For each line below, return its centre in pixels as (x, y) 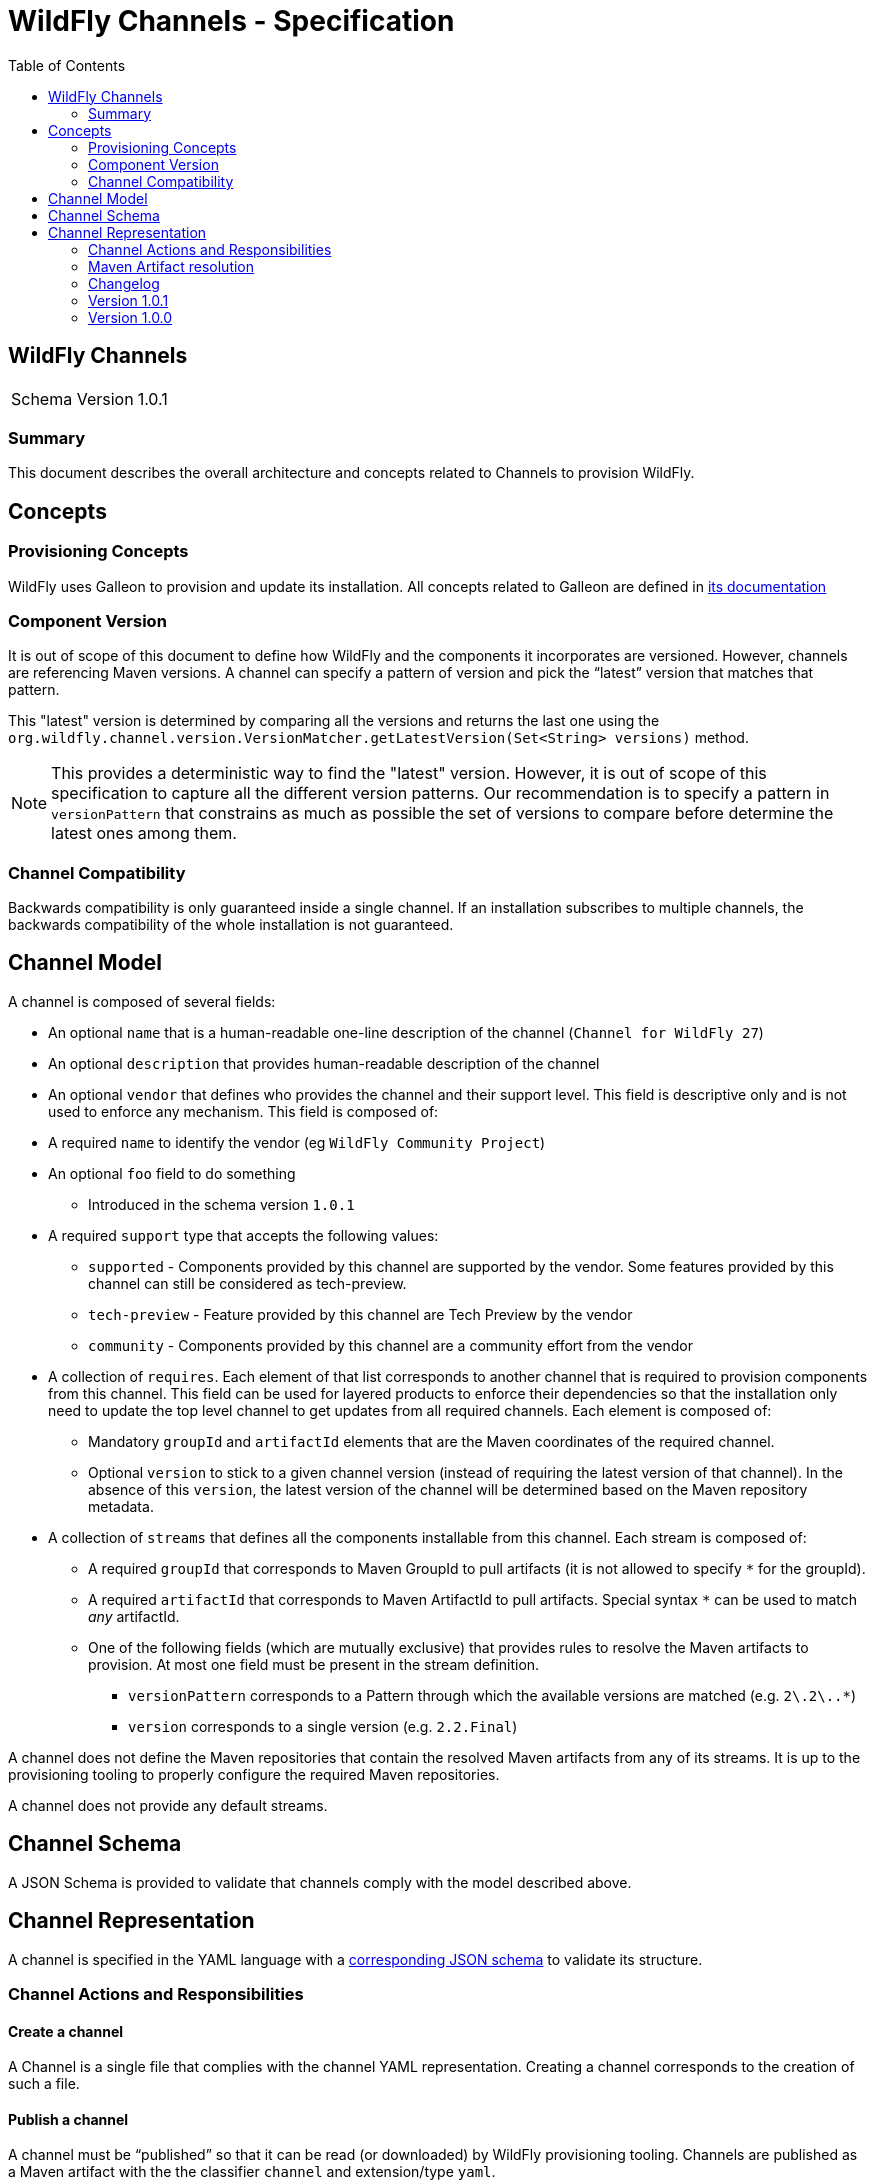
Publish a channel (68, 2119)
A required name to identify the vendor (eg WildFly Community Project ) (297, 1142)
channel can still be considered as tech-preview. (247, 1283)
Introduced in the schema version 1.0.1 (221, 1204)
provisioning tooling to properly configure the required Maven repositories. (254, 1774)
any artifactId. (134, 1616)
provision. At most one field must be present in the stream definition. (314, 1664)
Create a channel (66, 2031)
